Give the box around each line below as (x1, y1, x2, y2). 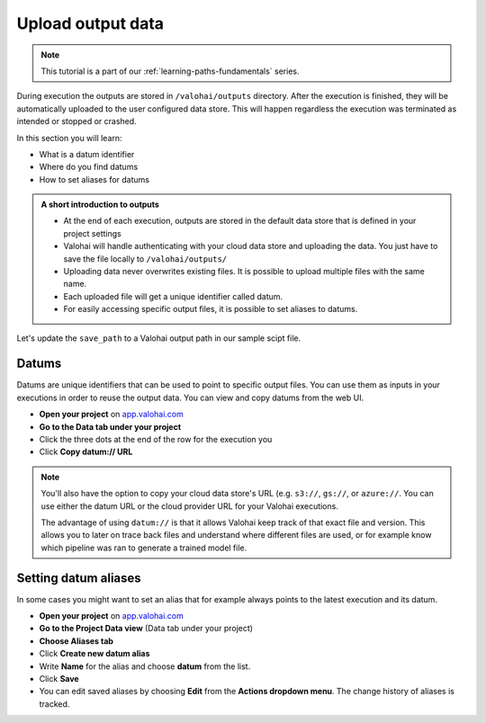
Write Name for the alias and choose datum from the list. (39, 661, 251, 672)
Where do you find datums (39, 162, 139, 173)
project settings (63, 228, 121, 238)
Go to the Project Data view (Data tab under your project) (39, 623, 254, 634)
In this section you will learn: (16, 132, 122, 143)
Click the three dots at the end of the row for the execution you (39, 434, 273, 445)
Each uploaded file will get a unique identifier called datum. (63, 290, 283, 301)
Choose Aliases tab (39, 635, 114, 647)
